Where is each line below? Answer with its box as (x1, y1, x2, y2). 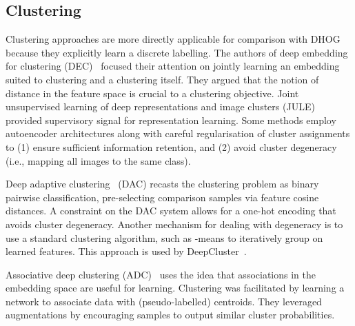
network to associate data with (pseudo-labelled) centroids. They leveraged (6, 294, 322, 308)
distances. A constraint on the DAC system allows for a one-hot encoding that (6, 203, 336, 218)
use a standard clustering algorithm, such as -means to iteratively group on (6, 230, 323, 245)
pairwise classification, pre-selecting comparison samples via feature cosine (6, 190, 319, 204)
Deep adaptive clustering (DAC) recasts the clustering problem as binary (6, 176, 319, 191)
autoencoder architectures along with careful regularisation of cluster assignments (6, 126, 350, 141)
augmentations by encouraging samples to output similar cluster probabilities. (6, 307, 335, 322)
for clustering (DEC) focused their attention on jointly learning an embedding (6, 59, 340, 73)
